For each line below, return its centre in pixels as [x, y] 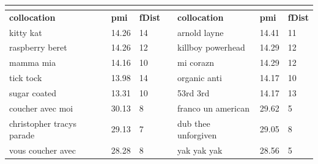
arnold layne [201, 32]
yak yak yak [200, 150]
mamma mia [33, 62]
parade [22, 135]
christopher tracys [43, 123]
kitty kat [26, 32]
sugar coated [33, 92]
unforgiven [197, 135]
